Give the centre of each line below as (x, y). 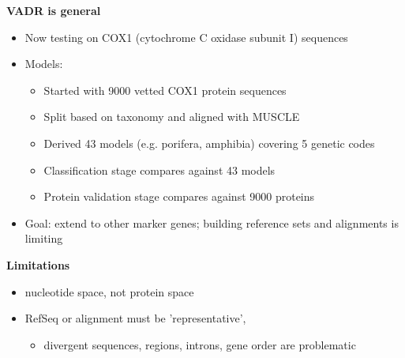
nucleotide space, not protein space (109, 291)
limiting (44, 238)
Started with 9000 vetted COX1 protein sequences (165, 90)
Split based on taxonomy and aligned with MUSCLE (172, 117)
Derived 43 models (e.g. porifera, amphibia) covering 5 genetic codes (209, 143)
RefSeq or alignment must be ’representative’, (135, 318)
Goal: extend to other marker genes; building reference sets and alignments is (212, 222)
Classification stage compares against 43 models (159, 170)
